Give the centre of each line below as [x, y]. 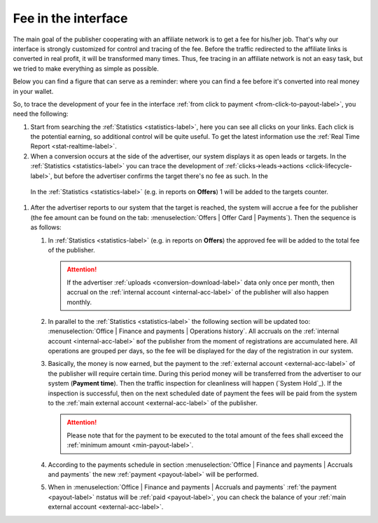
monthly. [79, 302]
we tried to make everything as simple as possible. [86, 68]
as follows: [46, 227]
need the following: [41, 114]
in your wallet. [33, 91]
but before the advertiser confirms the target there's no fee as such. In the [161, 176]
